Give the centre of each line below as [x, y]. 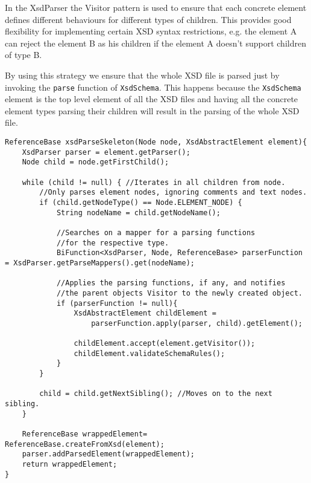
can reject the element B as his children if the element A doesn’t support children [155, 43]
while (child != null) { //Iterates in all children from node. [154, 182]
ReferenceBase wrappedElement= [85, 434]
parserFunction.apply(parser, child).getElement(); [197, 323]
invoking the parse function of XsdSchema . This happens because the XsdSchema [153, 87]
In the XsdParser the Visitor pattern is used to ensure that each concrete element [156, 7]
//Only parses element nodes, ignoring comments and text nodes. [173, 193]
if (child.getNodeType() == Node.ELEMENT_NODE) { [141, 202]
